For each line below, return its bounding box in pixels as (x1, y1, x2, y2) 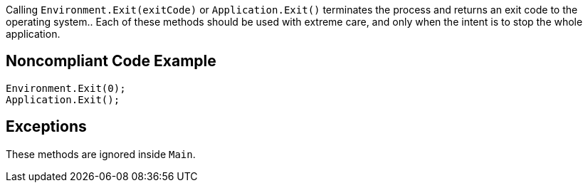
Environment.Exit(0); (6, 82, 126, 94)
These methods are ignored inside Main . (6, 147, 196, 160)
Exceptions (6, 117, 87, 136)
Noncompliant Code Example (6, 52, 216, 70)
